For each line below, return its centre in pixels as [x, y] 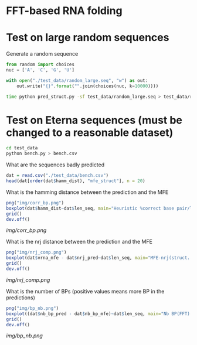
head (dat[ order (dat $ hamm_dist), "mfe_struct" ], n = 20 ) [76, 181]
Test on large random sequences [88, 38]
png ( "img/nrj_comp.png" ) [36, 252]
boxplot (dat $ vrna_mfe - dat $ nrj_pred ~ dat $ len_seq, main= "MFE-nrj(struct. [98, 258]
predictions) [21, 298]
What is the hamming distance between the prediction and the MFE [87, 192]
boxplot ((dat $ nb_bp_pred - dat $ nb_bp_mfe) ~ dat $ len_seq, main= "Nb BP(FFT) [98, 314]
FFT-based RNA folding [64, 11]
